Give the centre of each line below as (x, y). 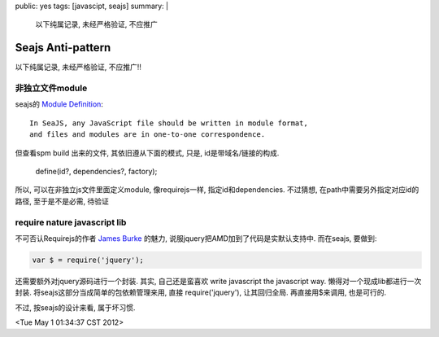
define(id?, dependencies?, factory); (96, 171)
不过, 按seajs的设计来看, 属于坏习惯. (75, 307)
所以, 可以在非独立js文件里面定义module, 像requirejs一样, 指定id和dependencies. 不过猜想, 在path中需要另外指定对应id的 (217, 190)
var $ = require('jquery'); (88, 260)
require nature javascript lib (71, 222)
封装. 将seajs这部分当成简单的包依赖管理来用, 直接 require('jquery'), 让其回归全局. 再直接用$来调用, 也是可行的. (201, 292)
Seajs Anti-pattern (63, 48)
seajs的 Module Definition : (59, 104)
